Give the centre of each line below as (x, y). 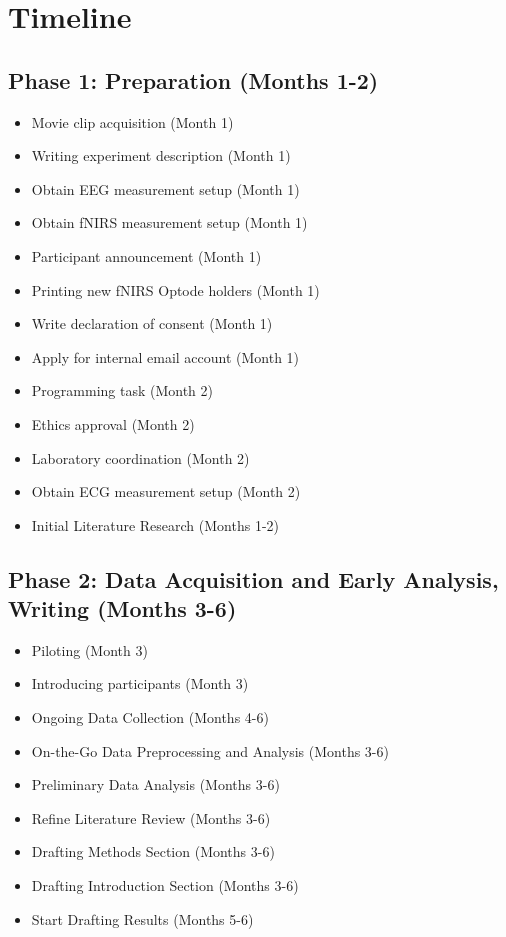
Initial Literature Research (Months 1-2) (155, 524)
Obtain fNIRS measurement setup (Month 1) (169, 222)
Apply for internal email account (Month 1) (165, 356)
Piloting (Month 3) (89, 649)
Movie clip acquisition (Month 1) (132, 121)
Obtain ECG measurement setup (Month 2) (166, 491)
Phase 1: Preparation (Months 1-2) (193, 79)
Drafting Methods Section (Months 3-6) (153, 851)
